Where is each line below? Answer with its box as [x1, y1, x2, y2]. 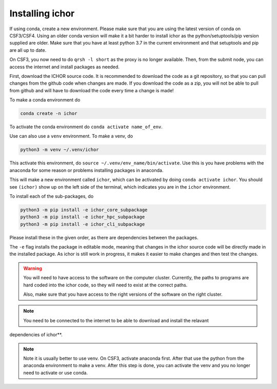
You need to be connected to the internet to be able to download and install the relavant [23, 317, 209, 323]
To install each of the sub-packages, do [9, 193, 94, 199]
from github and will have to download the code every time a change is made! [9, 87, 174, 93]
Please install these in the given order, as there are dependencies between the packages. [9, 234, 199, 240]
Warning [23, 265, 42, 271]
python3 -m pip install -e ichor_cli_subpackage [20, 221, 145, 227]
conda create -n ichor [20, 111, 77, 116]
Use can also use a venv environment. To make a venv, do [9, 133, 133, 139]
